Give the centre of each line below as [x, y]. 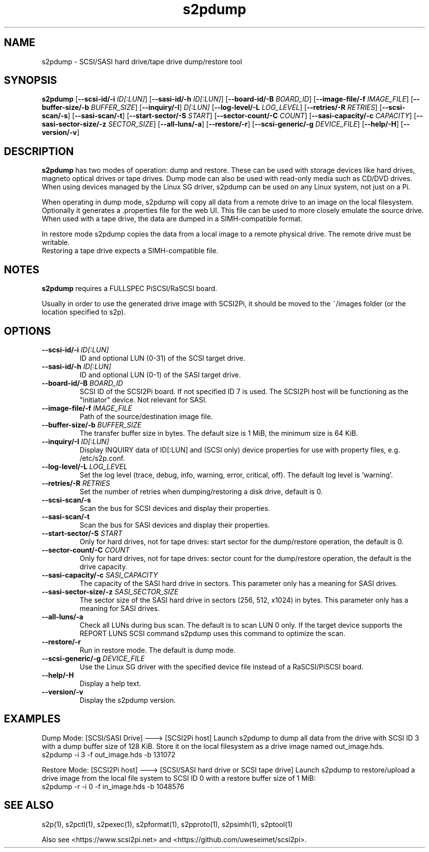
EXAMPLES [32, 719]
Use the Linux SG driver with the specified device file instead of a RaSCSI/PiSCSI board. [222, 666]
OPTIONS [27, 331]
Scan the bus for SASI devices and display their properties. [175, 525]
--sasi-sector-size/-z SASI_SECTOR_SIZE [110, 591]
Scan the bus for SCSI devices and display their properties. [175, 508]
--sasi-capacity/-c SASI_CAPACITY [100, 575]
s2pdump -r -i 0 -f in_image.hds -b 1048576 [113, 786]
